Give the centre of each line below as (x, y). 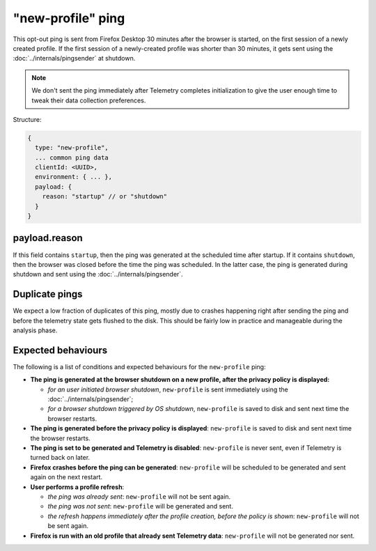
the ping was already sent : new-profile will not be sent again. (139, 496)
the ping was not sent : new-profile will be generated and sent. (140, 506)
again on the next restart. (66, 477)
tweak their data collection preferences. (89, 100)
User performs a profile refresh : (77, 487)
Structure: (27, 119)
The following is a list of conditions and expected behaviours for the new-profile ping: (139, 366)
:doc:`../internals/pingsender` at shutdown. (74, 59)
